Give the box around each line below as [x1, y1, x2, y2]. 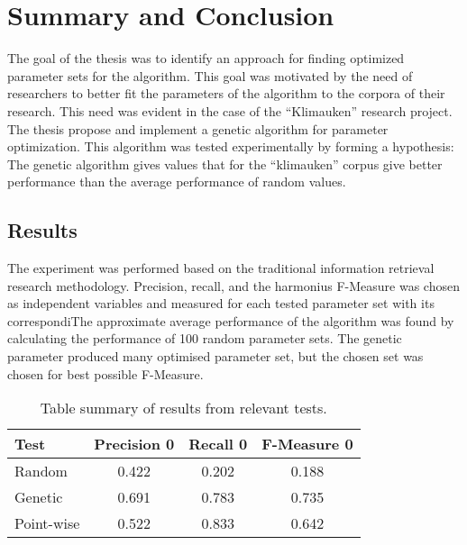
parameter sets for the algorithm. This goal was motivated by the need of [7, 66, 413, 85]
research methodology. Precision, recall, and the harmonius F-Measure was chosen [7, 276, 460, 295]
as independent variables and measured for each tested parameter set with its [7, 294, 435, 313]
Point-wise [14, 513, 80, 534]
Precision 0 [94, 433, 175, 455]
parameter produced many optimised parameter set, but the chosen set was [7, 347, 424, 366]
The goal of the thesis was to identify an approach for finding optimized [7, 49, 405, 68]
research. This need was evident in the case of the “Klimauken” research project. [7, 101, 453, 120]
